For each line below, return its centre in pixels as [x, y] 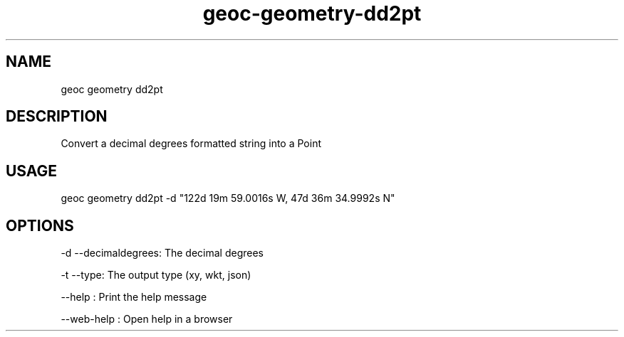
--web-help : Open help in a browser [147, 319]
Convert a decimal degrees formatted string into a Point [191, 144]
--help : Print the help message [134, 297]
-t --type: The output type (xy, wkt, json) [156, 275]
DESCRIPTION [57, 117]
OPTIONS [40, 225]
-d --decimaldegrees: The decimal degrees [162, 253]
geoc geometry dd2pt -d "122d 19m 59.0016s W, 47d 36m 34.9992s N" [228, 198]
